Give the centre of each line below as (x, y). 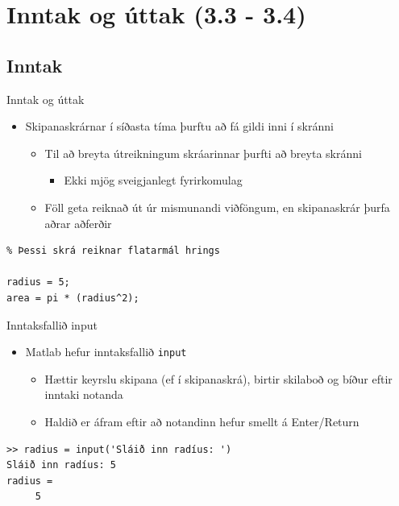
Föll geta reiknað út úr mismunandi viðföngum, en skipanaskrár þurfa (217, 207)
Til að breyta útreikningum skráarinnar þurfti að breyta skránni (203, 153)
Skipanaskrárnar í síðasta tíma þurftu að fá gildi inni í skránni (179, 126)
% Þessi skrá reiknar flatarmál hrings (113, 251)
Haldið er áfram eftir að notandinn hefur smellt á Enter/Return (202, 421)
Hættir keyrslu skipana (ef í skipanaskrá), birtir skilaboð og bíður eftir (218, 378)
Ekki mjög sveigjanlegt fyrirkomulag (153, 180)
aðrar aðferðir (78, 223)
